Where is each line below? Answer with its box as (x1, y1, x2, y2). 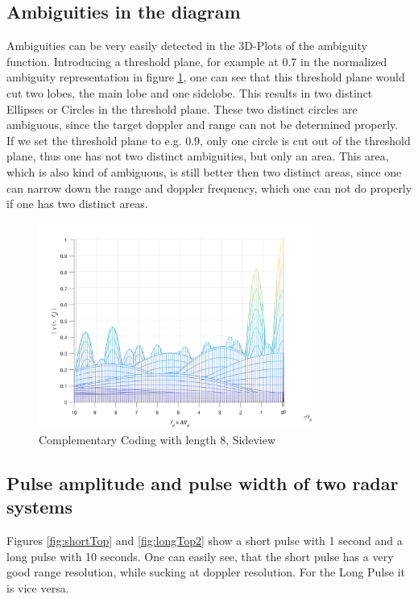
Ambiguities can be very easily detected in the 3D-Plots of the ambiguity (6, 37, 367, 54)
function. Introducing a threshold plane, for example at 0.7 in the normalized (6, 52, 387, 69)
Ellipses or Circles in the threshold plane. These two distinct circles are (6, 100, 358, 117)
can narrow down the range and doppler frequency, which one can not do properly (6, 179, 412, 196)
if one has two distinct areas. (6, 195, 148, 212)
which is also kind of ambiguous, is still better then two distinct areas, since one (6, 163, 402, 180)
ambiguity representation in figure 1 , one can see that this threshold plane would (6, 69, 405, 85)
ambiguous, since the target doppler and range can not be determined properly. (6, 116, 399, 133)
